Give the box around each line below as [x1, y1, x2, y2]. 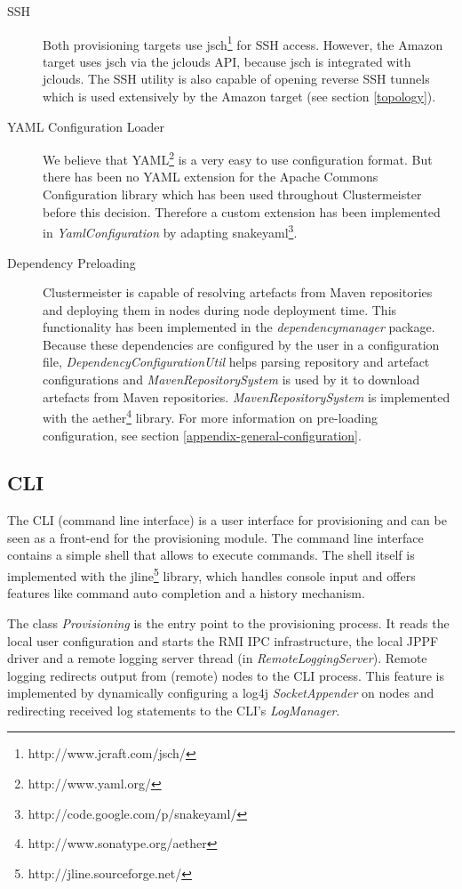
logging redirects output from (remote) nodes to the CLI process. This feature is [7, 666, 445, 684]
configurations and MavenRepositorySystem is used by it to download [43, 370, 420, 389]
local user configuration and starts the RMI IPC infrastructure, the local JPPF [7, 631, 439, 650]
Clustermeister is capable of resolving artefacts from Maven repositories [43, 283, 433, 302]
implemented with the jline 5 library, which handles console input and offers [7, 564, 416, 585]
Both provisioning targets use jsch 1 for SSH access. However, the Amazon [43, 32, 443, 53]
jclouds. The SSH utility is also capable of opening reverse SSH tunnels [43, 69, 430, 88]
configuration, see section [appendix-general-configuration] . [43, 425, 362, 444]
